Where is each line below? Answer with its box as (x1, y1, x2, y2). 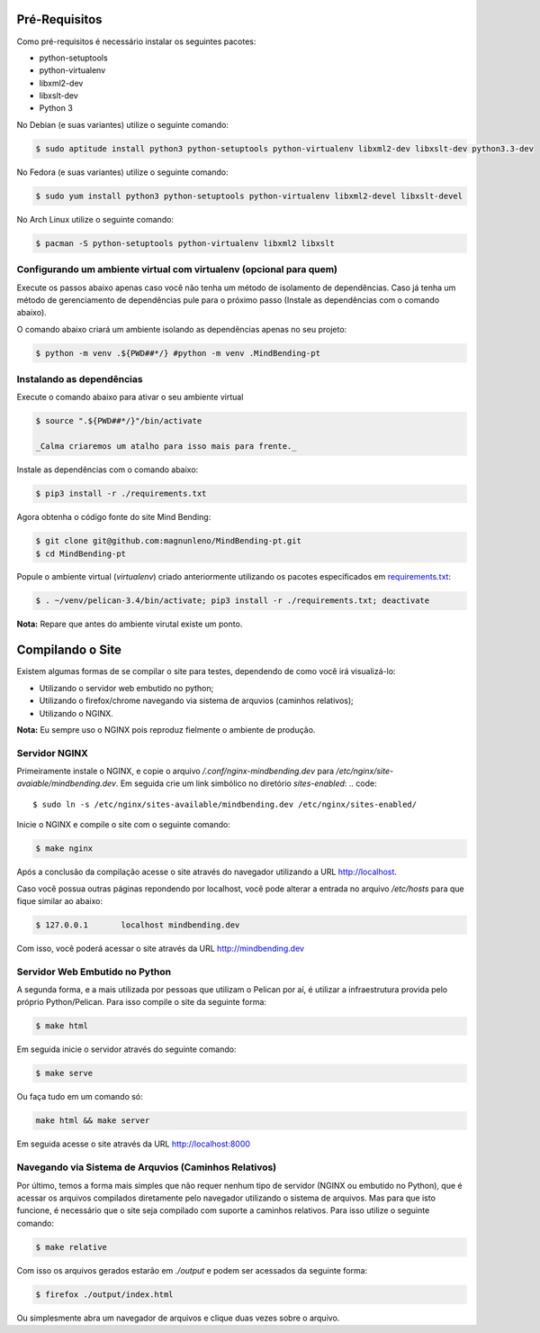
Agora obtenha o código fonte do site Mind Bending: (16, 512, 211, 523)
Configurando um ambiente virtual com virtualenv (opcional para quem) (16, 263, 337, 276)
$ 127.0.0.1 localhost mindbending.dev (35, 919, 240, 930)
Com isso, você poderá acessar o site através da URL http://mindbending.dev (16, 943, 305, 954)
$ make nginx (35, 844, 94, 854)
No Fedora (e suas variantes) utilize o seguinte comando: (16, 167, 229, 178)
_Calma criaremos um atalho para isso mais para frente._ (35, 442, 297, 452)
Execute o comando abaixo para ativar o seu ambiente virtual (16, 392, 244, 403)
